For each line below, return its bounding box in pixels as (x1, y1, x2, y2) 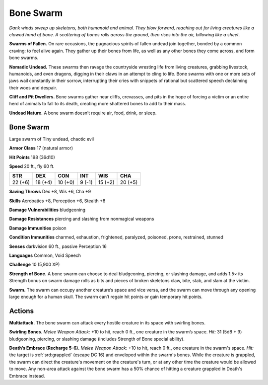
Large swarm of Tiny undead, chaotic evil (9, 136, 94, 142)
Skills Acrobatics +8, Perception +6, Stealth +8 (9, 198, 106, 204)
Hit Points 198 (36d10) (9, 154, 56, 160)
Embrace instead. (9, 373, 45, 379)
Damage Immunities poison (9, 225, 67, 231)
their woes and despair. (9, 84, 57, 90)
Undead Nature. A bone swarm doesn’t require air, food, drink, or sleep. (9, 110, 157, 116)
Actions (9, 307, 34, 315)
